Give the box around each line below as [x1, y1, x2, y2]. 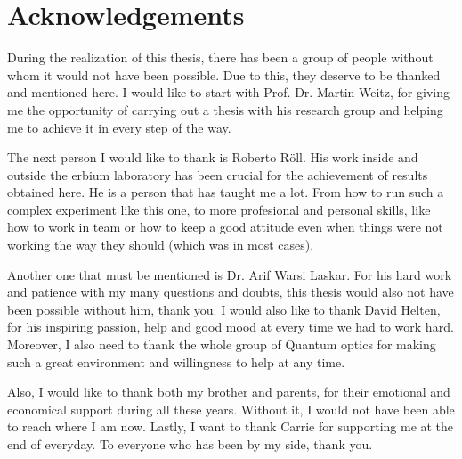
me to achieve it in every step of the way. [7, 118, 231, 136]
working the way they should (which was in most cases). [7, 235, 314, 254]
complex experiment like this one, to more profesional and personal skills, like [7, 200, 431, 218]
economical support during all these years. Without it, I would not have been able [7, 399, 455, 418]
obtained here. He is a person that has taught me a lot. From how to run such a [7, 183, 444, 201]
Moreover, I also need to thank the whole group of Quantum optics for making [7, 335, 436, 354]
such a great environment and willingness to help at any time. [7, 352, 345, 371]
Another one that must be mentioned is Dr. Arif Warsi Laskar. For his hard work [7, 265, 452, 283]
